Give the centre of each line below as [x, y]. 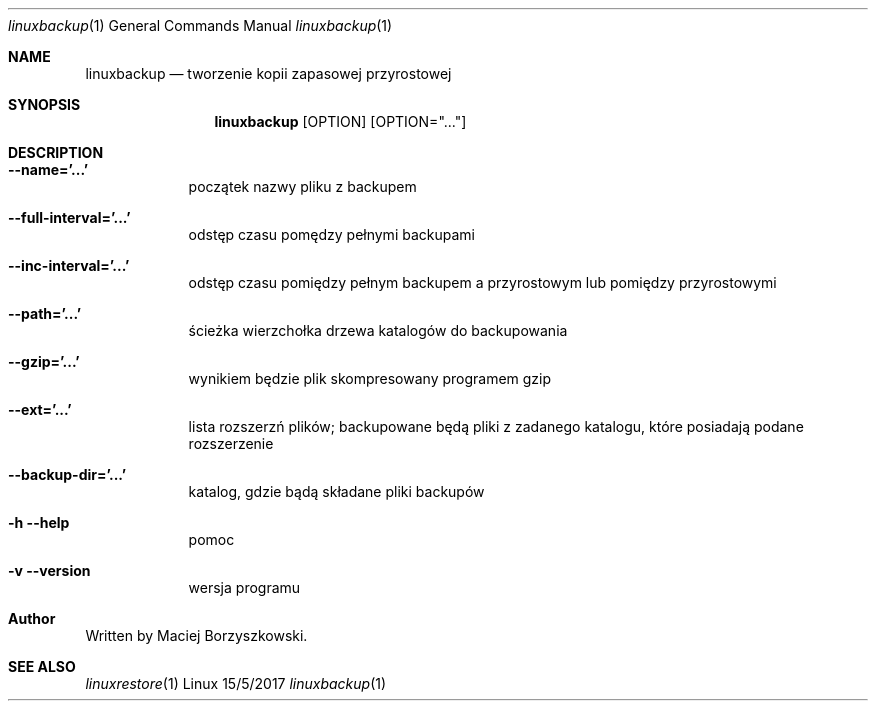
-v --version [49, 570]
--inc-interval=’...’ [69, 265]
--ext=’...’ [40, 409]
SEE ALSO [42, 666]
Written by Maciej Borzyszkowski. [196, 635]
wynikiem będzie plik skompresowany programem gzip [370, 378]
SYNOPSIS [44, 104]
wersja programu [244, 587]
